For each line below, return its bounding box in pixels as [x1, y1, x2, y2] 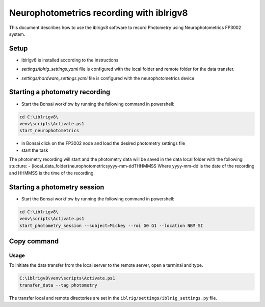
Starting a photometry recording [9, 88, 110, 96]
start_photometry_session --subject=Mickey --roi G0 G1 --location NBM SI [19, 223, 204, 228]
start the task [21, 147, 49, 153]
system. [9, 31, 26, 37]
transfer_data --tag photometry [19, 282, 98, 288]
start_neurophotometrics [19, 128, 79, 134]
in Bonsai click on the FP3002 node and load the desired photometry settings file [21, 140, 185, 146]
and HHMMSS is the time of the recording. [9, 170, 95, 176]
